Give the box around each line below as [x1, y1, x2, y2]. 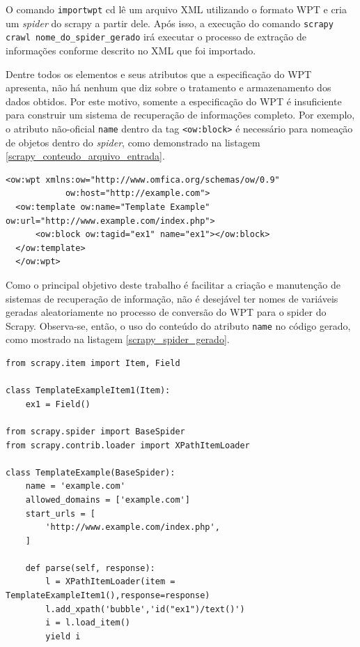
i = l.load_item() [45, 618, 130, 628]
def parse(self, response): [25, 563, 155, 573]
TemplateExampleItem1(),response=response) [6, 591, 210, 601]
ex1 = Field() [25, 399, 91, 409]
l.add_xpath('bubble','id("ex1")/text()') [45, 604, 245, 614]
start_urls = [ [25, 508, 95, 519]
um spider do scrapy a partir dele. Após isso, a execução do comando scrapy [6, 15, 334, 30]
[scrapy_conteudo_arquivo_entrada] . [6, 149, 165, 163]
